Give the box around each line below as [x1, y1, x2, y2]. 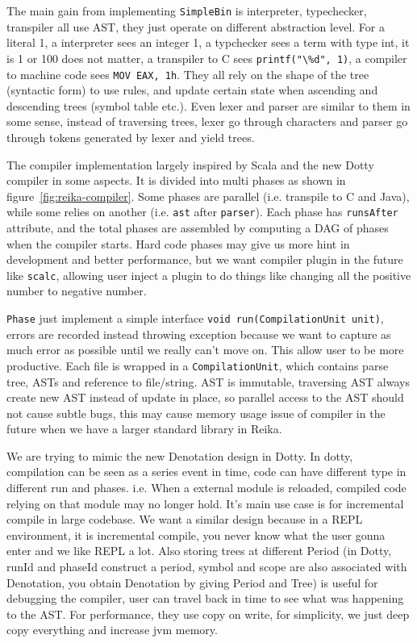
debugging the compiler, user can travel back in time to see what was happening [6, 590, 404, 607]
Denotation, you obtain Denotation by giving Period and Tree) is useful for [6, 574, 378, 591]
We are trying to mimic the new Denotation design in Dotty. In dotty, [6, 447, 353, 464]
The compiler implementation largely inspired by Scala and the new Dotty [6, 156, 374, 173]
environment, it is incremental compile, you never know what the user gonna [6, 526, 386, 543]
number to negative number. [6, 282, 147, 299]
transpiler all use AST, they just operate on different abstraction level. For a [6, 18, 385, 35]
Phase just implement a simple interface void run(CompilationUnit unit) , [6, 310, 384, 326]
